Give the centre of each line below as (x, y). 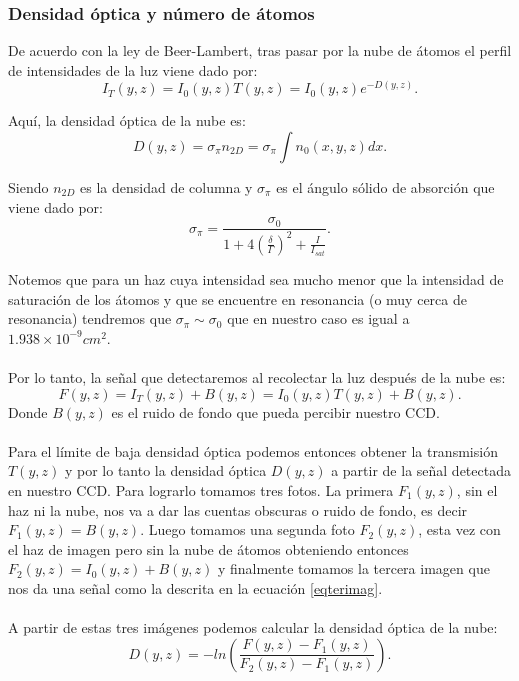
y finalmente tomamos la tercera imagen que (353, 568)
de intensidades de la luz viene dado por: (133, 69)
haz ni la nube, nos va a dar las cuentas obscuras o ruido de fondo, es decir (238, 509)
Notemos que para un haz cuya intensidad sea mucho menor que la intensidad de (256, 279)
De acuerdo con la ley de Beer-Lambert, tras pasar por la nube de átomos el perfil (260, 50)
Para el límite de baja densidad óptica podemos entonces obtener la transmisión (253, 450)
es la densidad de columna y (166, 187)
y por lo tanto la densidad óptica (165, 470)
